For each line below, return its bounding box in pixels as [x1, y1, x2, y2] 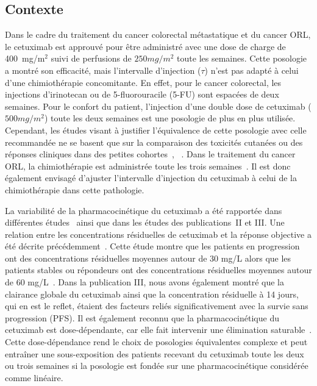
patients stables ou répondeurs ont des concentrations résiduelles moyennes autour [5, 263, 312, 276]
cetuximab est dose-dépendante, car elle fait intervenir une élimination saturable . [5, 323, 312, 336]
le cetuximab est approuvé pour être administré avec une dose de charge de [5, 40, 286, 52]
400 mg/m [5, 52, 45, 65]
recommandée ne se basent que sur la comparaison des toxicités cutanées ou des [5, 135, 303, 148]
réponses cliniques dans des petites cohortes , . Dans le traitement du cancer [5, 148, 296, 160]
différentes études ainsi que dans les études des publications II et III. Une [5, 216, 285, 229]
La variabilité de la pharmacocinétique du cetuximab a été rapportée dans [5, 204, 282, 216]
